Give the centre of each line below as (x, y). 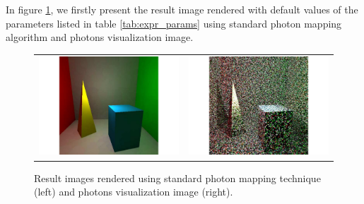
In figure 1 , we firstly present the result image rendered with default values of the (182, 9)
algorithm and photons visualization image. (100, 37)
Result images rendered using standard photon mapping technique (177, 178)
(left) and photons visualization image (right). (134, 192)
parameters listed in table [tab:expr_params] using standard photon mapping (174, 23)
